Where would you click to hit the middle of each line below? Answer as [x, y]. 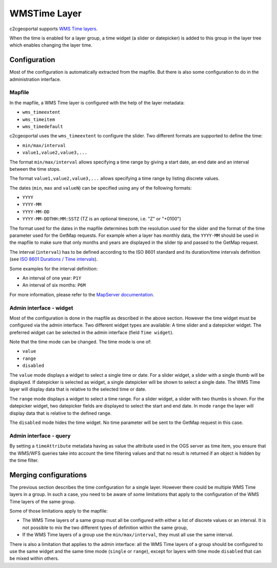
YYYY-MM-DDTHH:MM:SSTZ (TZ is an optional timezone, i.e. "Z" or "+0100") [102, 219]
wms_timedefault [43, 126]
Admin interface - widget [41, 308]
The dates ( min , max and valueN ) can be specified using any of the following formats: [101, 188]
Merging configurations [48, 475]
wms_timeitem [39, 119]
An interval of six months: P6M [54, 285]
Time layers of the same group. [43, 501]
